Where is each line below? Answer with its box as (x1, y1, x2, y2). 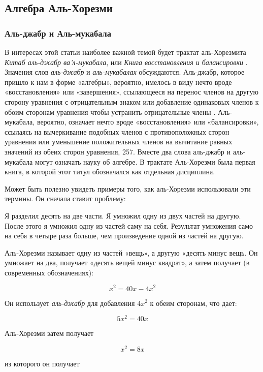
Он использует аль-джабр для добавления (5, 297, 135, 308)
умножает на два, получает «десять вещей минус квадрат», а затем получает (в (5, 257, 250, 268)
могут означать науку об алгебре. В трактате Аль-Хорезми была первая (35, 156, 255, 167)
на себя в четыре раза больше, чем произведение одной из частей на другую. (5, 230, 244, 241)
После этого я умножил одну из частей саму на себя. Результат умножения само (5, 220, 253, 231)
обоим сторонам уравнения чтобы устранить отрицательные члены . (5, 106, 216, 117)
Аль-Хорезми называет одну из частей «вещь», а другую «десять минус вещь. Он (5, 247, 258, 258)
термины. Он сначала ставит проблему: (5, 193, 126, 204)
